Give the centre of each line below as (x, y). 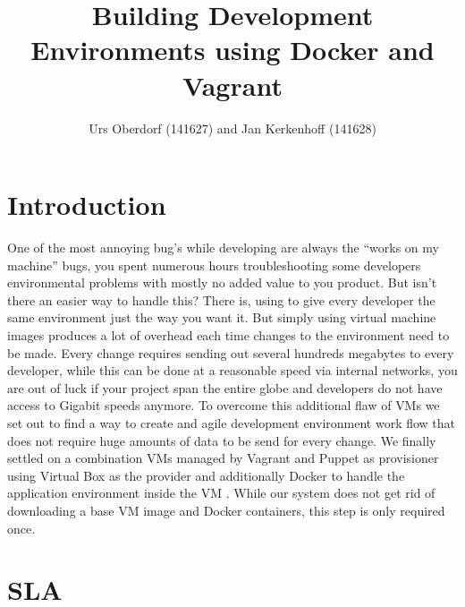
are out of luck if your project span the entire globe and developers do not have (225, 387)
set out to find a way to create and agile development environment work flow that (232, 422)
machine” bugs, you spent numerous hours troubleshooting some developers (214, 265)
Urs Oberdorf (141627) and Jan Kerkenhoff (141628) (232, 128)
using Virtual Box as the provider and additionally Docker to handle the (206, 475)
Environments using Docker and (232, 50)
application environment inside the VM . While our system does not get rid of (221, 493)
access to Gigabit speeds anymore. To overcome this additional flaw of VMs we (224, 405)
